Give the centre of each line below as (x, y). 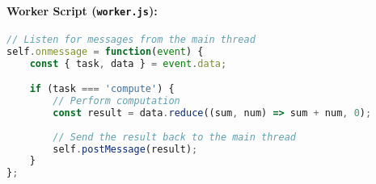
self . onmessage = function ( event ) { (105, 51)
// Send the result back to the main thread (174, 137)
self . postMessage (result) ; (125, 149)
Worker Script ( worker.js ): (82, 10)
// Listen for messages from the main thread (131, 39)
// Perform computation (116, 101)
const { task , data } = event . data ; (128, 63)
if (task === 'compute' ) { (102, 89)
